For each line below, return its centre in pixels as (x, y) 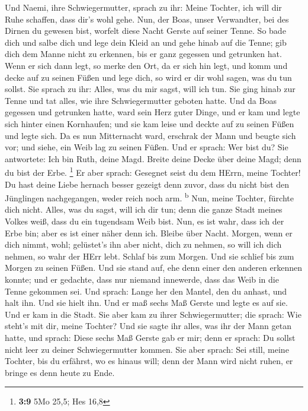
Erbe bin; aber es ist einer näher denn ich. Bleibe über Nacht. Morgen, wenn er (149, 233)
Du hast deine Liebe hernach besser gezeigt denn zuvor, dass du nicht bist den (147, 184)
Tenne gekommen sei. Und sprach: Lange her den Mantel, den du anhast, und (146, 291)
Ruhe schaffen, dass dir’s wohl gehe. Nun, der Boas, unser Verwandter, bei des (147, 19)
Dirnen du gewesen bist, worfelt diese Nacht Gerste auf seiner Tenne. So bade (145, 31)
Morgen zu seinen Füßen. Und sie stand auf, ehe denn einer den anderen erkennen (153, 268)
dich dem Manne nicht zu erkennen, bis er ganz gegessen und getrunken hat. (143, 54)
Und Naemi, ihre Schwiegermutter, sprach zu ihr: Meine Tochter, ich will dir (143, 7)
